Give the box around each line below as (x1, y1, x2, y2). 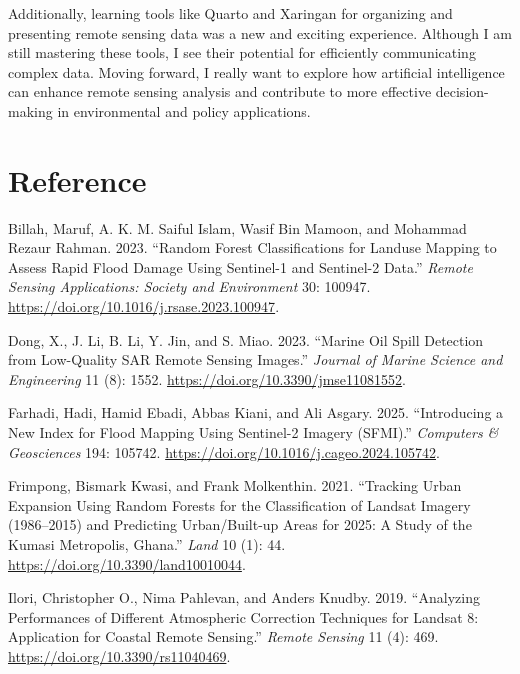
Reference (8, 159, 147, 200)
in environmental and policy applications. (57, 100, 311, 121)
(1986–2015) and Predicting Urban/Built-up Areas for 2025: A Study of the (8, 514, 472, 535)
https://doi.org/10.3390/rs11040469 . (8, 645, 231, 666)
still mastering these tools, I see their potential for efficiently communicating (8, 42, 476, 63)
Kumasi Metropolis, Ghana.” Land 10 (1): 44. (8, 534, 286, 554)
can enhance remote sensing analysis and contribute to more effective (8, 81, 432, 102)
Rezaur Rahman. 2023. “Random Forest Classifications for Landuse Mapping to (8, 237, 497, 258)
